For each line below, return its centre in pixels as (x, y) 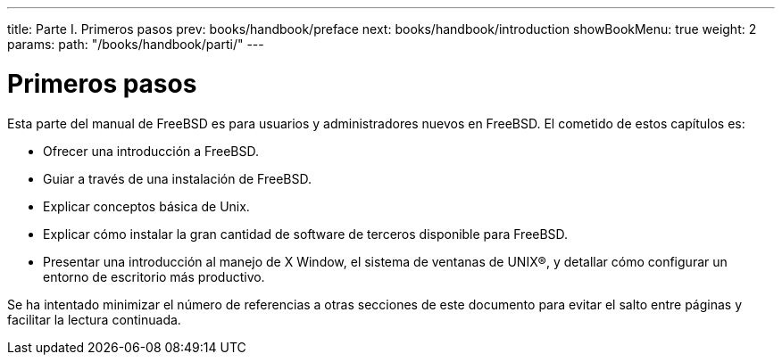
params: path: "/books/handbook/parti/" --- (136, 44)
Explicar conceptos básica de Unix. (146, 206)
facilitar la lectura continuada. (94, 319)
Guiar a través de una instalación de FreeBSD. (177, 178)
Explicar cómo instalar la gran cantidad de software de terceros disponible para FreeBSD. (306, 234)
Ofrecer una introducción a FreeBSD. (151, 151)
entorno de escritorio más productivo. (154, 276)
